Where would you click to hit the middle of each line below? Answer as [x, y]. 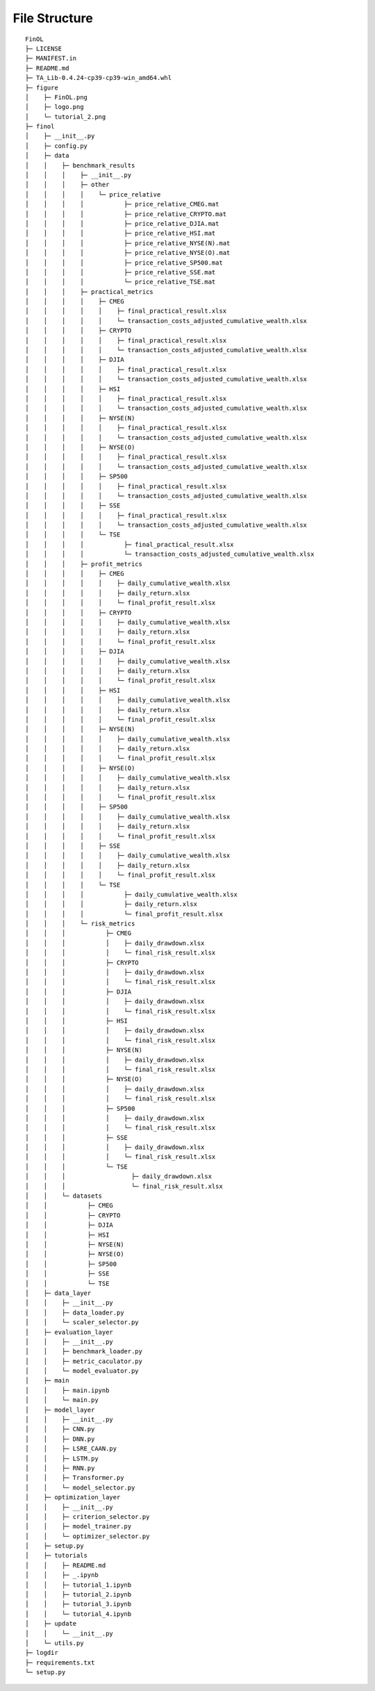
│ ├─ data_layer [58, 1293]
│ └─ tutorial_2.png [66, 117]
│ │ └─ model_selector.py [80, 1487]
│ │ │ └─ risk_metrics [80, 924]
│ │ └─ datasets [64, 1196]
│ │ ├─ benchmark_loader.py [84, 1352]
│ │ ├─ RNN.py [60, 1468]
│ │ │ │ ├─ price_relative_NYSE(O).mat [128, 253]
